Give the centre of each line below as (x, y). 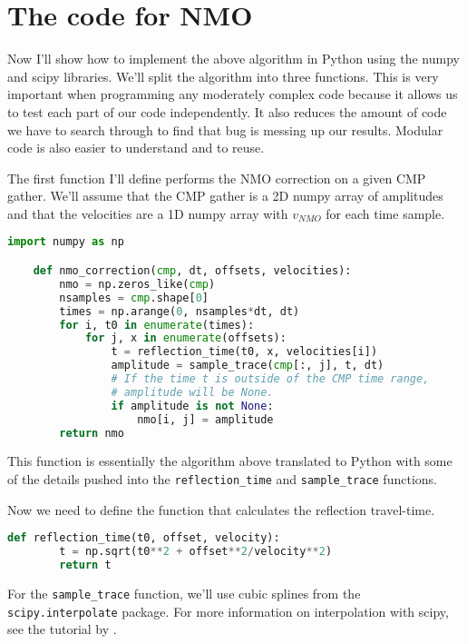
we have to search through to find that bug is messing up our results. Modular (225, 129)
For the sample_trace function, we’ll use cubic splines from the (184, 593)
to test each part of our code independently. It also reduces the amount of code (227, 111)
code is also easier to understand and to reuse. (136, 148)
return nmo (92, 433)
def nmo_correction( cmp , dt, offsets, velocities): (192, 271)
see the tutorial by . (62, 629)
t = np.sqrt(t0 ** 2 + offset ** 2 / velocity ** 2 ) (196, 552)
